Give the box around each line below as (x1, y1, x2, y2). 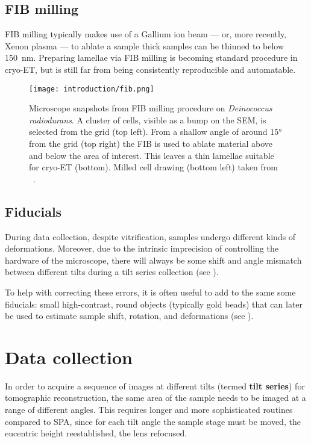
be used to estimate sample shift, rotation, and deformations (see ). (5, 309, 254, 322)
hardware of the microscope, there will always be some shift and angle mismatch (5, 253, 302, 266)
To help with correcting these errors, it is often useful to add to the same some (5, 285, 296, 298)
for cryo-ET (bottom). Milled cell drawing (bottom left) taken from (29, 161, 278, 173)
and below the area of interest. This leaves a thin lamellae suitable (29, 149, 274, 161)
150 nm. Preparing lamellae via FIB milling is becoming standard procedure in (5, 51, 298, 64)
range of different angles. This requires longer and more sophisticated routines (5, 403, 293, 416)
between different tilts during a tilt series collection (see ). (5, 265, 219, 278)
